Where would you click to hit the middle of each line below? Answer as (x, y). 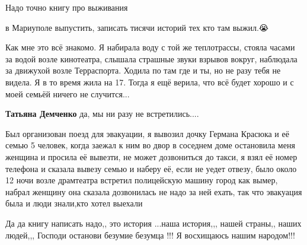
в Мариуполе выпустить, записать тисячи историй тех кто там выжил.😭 (137, 27)
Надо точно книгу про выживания (67, 7)
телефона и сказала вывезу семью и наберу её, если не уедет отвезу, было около (151, 168)
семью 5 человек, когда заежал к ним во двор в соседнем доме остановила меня (150, 145)
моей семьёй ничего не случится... (68, 93)
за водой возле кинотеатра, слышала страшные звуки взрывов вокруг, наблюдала (151, 58)
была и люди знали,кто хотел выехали (74, 203)
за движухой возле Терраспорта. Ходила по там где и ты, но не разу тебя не (143, 70)
